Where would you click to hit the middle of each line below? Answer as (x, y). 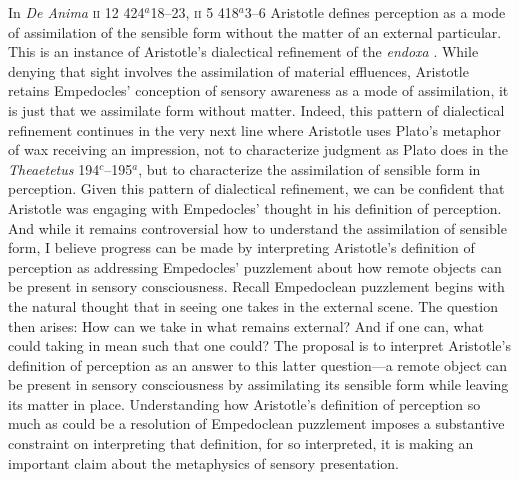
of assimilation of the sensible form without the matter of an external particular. (255, 31)
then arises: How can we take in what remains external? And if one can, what (246, 325)
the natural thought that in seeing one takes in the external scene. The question (253, 305)
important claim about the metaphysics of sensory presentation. (203, 462)
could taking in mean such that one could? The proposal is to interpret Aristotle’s (259, 345)
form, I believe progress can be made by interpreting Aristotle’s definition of (241, 247)
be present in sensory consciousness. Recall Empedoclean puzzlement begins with (256, 286)
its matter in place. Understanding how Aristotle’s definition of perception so (244, 403)
